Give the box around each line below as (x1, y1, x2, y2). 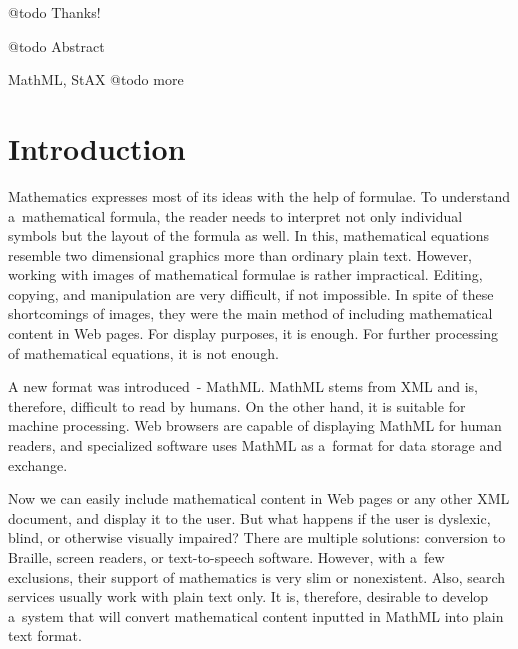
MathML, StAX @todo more (8, 69, 184, 90)
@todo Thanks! (8, 2, 101, 22)
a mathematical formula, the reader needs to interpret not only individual (8, 205, 463, 226)
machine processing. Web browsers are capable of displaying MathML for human (8, 415, 502, 436)
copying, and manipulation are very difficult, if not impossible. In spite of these (8, 283, 494, 304)
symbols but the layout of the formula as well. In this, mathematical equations (8, 225, 490, 246)
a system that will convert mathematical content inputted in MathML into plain (8, 605, 504, 626)
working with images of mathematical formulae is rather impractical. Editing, (8, 264, 483, 285)
